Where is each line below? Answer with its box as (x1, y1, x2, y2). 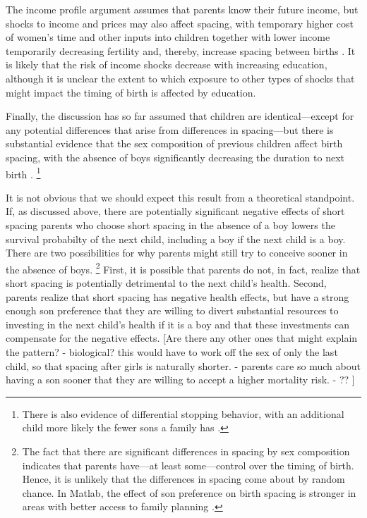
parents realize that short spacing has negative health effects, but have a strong (6, 289, 349, 304)
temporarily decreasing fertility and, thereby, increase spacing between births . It (6, 43, 356, 58)
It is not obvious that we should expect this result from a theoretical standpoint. (6, 190, 355, 204)
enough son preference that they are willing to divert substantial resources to (6, 303, 339, 318)
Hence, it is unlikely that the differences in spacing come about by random (22, 471, 345, 486)
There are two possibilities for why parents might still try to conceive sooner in (6, 245, 348, 260)
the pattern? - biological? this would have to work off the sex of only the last (6, 344, 338, 359)
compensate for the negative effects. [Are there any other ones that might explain (6, 331, 358, 345)
